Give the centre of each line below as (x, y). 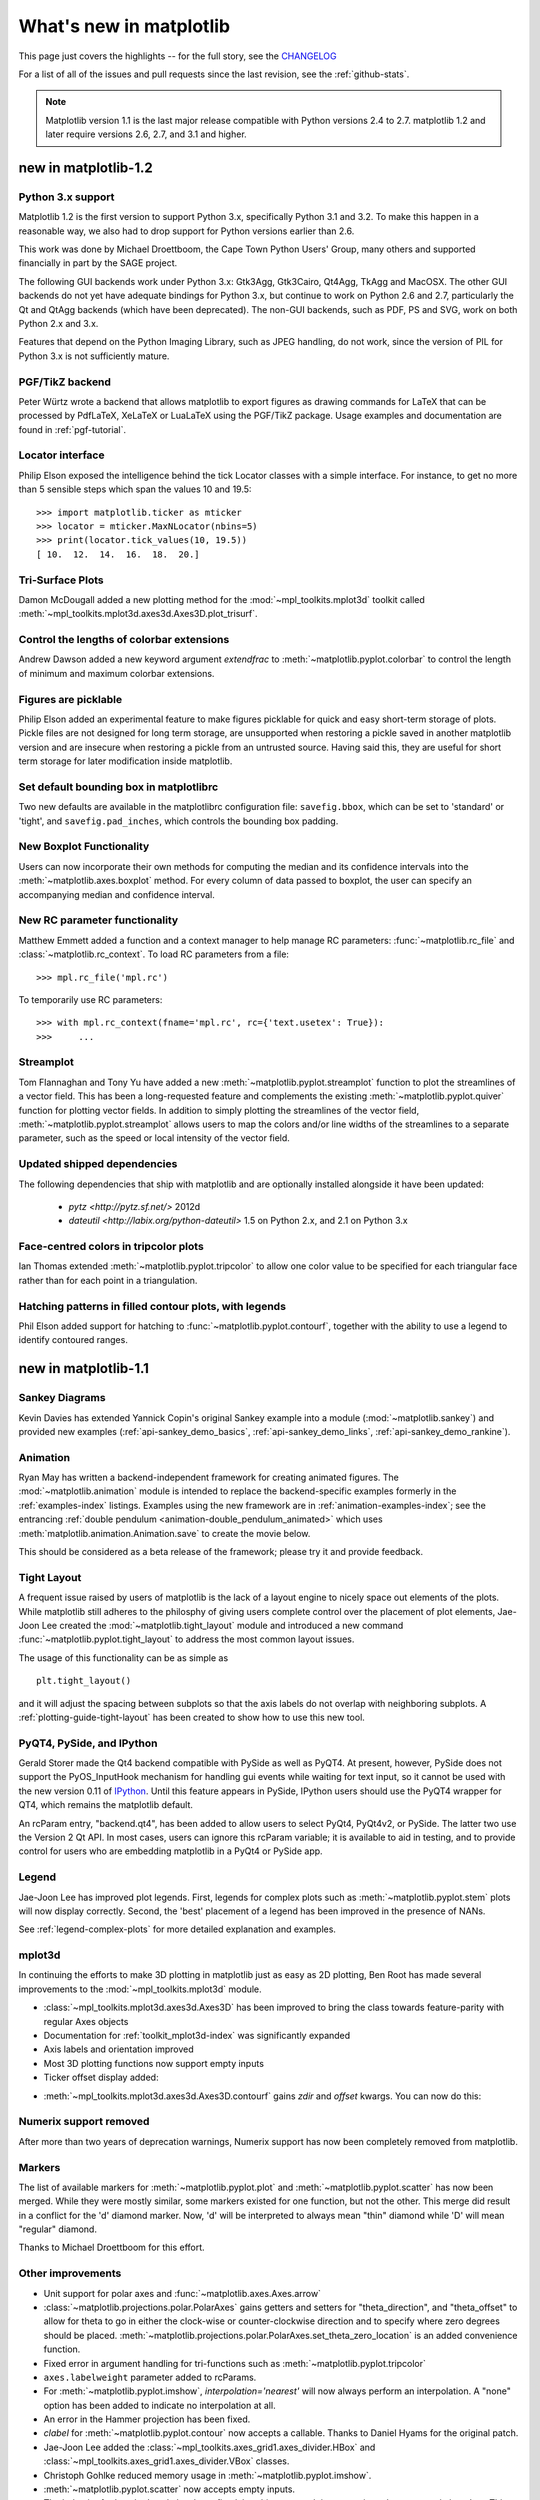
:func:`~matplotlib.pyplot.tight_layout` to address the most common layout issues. (186, 1639)
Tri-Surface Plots (61, 580)
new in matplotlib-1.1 (84, 1368)
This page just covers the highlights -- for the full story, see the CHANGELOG (177, 56)
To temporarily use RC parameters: (90, 999)
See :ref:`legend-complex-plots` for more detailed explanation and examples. (177, 1929)
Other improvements (70, 2273)
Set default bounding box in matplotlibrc (118, 787)
